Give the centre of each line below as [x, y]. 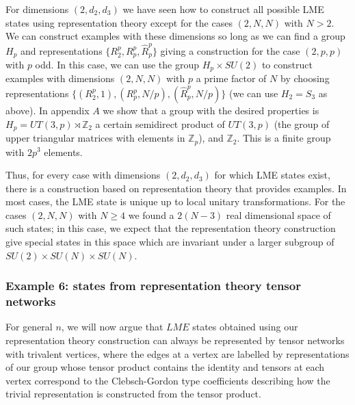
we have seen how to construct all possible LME [223, 9]
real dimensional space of [278, 214]
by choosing [305, 78]
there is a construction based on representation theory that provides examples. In [176, 188]
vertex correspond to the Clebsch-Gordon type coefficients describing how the [168, 380]
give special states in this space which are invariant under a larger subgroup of [170, 242]
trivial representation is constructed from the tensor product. [133, 394]
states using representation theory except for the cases [119, 22]
